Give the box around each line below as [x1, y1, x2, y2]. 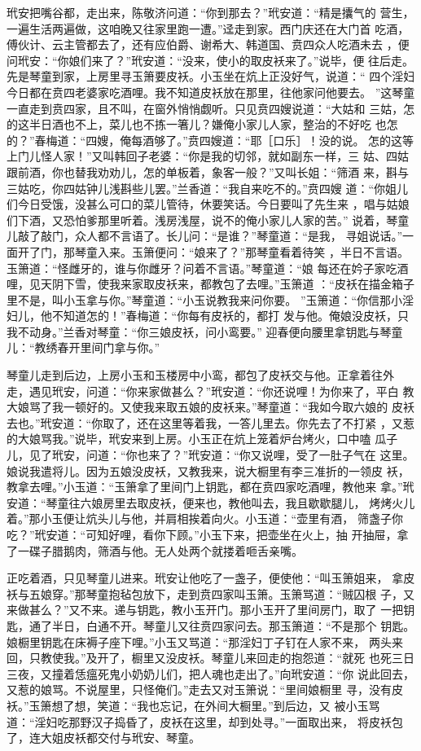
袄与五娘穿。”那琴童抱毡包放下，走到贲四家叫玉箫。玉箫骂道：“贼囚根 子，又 [7, 585, 414, 602]
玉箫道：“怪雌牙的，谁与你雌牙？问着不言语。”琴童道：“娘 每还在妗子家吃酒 [7, 259, 409, 276]
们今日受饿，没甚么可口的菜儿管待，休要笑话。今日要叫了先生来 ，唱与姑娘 [7, 195, 410, 213]
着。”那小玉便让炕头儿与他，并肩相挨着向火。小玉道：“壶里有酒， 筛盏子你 [7, 510, 403, 527]
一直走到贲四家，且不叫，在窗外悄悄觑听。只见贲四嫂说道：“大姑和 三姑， [7, 99, 404, 116]
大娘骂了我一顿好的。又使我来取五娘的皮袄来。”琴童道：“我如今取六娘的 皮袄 [7, 398, 414, 415]
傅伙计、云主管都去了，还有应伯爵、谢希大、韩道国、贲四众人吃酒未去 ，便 [7, 36, 410, 53]
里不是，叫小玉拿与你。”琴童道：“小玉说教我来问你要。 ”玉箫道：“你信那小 [7, 291, 403, 308]
